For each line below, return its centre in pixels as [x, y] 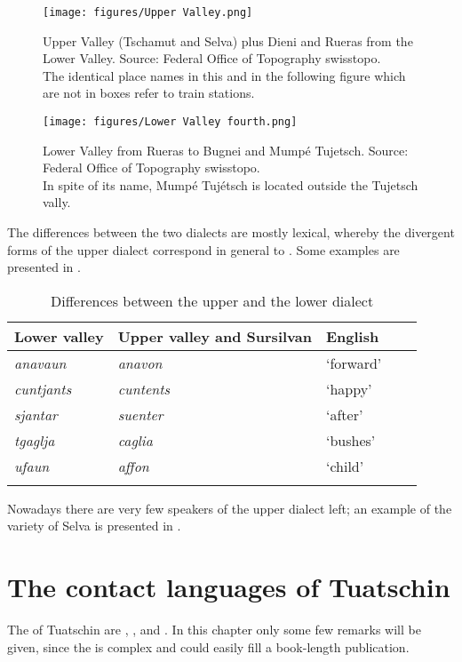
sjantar [36, 414]
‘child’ [345, 466]
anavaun [40, 363]
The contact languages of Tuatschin [229, 587]
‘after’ [344, 414]
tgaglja [35, 440]
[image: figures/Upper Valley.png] [148, 12]
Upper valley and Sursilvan [215, 336]
